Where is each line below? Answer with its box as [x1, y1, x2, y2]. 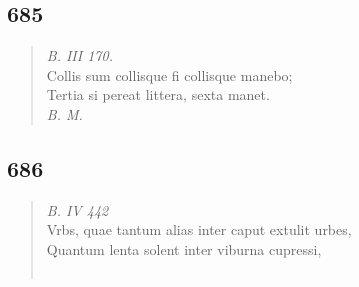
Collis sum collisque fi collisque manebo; [46, 64, 293, 85]
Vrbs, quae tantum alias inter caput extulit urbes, [46, 219, 352, 240]
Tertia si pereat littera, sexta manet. [46, 84, 270, 105]
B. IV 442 [46, 199, 109, 220]
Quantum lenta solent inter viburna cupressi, [46, 238, 322, 259]
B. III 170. [46, 45, 113, 66]
